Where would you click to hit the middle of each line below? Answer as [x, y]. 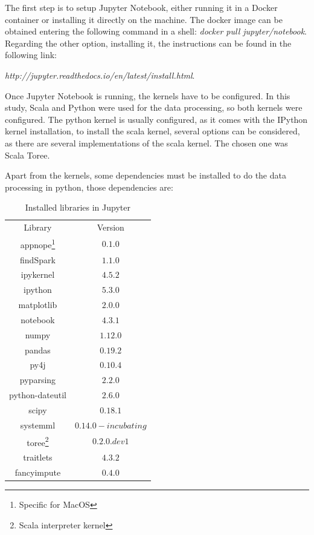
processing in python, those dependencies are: [89, 187]
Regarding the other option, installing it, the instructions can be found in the [148, 43]
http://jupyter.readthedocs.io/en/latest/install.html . [100, 75]
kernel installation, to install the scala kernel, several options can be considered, [152, 131]
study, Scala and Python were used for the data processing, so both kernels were [154, 107]
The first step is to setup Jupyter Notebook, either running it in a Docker [141, 7]
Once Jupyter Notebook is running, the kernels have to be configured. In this [148, 95]
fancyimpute [38, 472]
